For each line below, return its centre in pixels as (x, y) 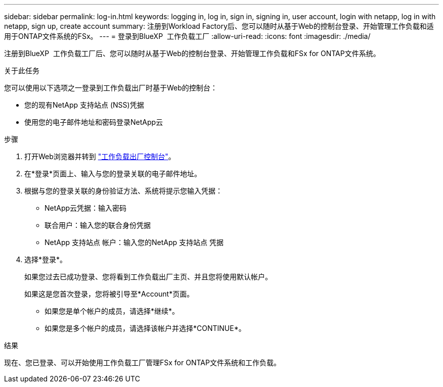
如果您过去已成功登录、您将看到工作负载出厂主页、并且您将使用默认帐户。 (148, 277)
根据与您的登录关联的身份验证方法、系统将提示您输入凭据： (123, 191)
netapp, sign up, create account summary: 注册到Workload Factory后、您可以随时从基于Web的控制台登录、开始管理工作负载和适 (219, 26)
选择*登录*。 (46, 259)
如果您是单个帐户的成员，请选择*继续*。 (112, 311)
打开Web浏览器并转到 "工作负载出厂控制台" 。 (100, 156)
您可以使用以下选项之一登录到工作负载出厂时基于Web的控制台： (111, 88)
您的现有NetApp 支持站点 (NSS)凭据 (84, 105)
